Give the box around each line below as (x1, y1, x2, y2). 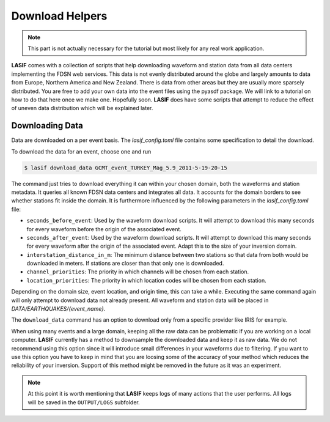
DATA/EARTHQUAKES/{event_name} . (11, 305, 106, 313)
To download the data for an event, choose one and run (11, 147, 152, 155)
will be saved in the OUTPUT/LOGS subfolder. (28, 398, 140, 406)
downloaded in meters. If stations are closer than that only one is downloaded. (26, 260, 224, 267)
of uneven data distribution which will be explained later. (11, 105, 153, 112)
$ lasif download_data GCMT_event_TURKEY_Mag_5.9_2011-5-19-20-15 (24, 164, 227, 171)
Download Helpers (11, 9, 108, 23)
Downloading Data (11, 120, 84, 131)
